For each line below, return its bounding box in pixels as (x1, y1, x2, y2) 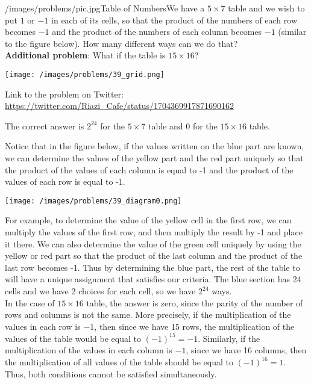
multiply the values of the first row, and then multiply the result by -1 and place (5, 226, 303, 238)
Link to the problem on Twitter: (5, 87, 124, 100)
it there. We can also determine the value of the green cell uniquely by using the (5, 237, 301, 250)
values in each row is (5, 320, 81, 332)
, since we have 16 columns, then (186, 344, 307, 356)
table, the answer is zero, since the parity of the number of (86, 296, 303, 309)
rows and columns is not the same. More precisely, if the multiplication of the (5, 308, 291, 321)
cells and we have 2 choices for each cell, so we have (5, 285, 196, 297)
